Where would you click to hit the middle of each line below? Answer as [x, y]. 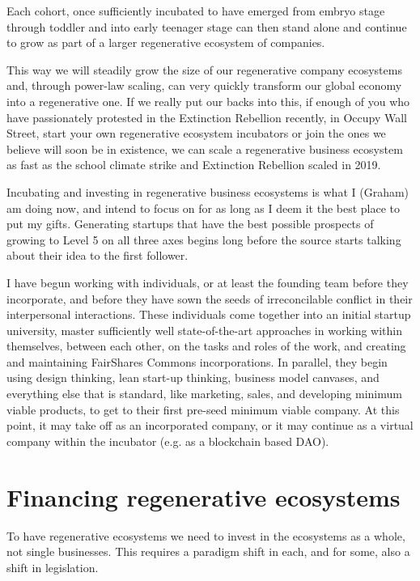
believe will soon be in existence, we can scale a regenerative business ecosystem [205, 148]
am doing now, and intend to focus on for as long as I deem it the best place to [204, 208]
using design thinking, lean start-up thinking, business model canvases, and [193, 377]
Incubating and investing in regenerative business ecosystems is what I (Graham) [208, 191]
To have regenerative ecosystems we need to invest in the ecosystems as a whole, [206, 535]
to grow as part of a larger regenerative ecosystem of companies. [166, 42]
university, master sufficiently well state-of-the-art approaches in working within [205, 330]
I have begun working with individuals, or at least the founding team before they [208, 282]
